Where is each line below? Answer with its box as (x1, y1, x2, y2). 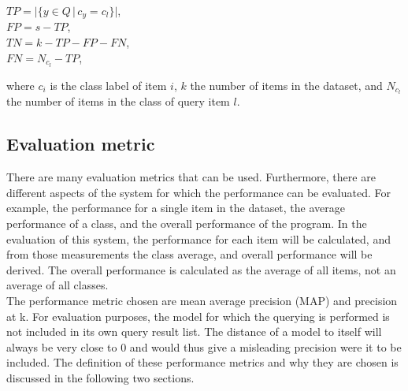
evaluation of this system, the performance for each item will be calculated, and (6, 230, 391, 247)
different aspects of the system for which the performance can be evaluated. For (6, 184, 391, 200)
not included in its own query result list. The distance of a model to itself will (6, 323, 382, 340)
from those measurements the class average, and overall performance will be (6, 246, 373, 263)
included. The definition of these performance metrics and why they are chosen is (6, 354, 399, 371)
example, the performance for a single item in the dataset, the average (6, 199, 345, 216)
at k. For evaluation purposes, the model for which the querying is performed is (6, 307, 390, 324)
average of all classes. (6, 277, 109, 293)
